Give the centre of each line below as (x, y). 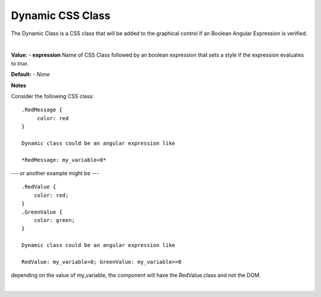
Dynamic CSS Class (61, 15)
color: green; (54, 220)
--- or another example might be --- (55, 173)
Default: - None (31, 74)
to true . (20, 63)
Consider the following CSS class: (53, 96)
